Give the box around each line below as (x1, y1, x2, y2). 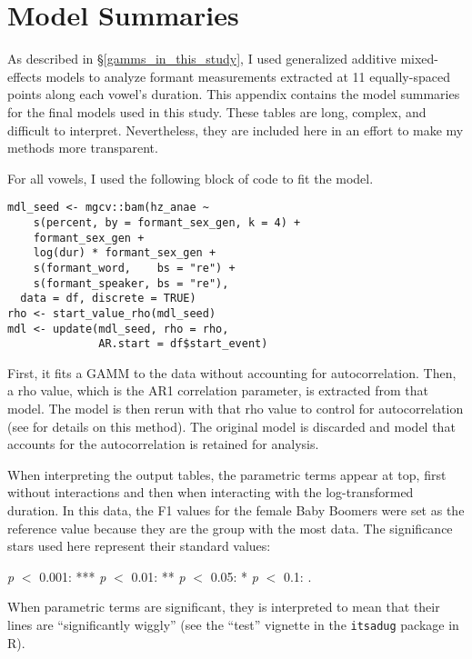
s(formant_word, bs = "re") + (33, 261, 236, 275)
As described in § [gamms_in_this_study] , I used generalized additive (7, 49, 397, 68)
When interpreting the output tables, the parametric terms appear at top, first (7, 464, 447, 484)
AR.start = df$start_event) (98, 337, 268, 351)
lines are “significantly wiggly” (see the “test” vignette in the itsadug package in (7, 614, 459, 634)
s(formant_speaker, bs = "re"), (33, 276, 229, 290)
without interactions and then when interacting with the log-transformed (7, 483, 414, 502)
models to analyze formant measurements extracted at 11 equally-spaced (45, 66, 450, 85)
